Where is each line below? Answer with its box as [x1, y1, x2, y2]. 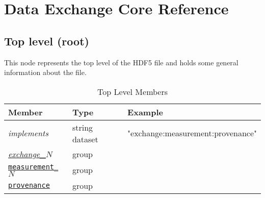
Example [127, 106, 163, 118]
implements [8, 127, 48, 139]
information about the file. [4, 67, 87, 78]
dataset [72, 133, 98, 145]
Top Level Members [97, 85, 168, 97]
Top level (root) [4, 33, 89, 48]
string [72, 121, 93, 133]
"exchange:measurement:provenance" [127, 127, 257, 139]
